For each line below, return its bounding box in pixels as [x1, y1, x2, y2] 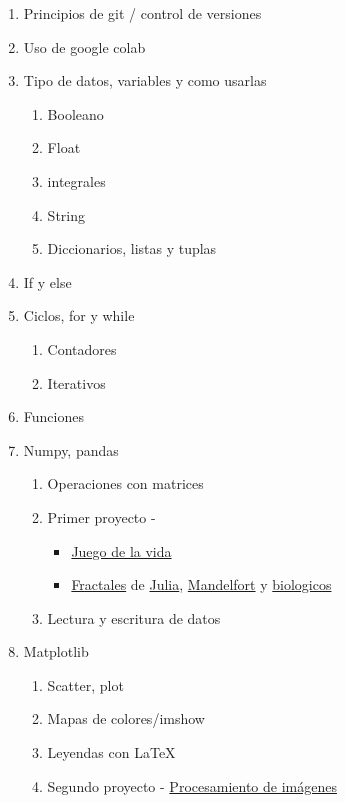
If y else [23, 271, 72, 292]
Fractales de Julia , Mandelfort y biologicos [71, 574, 332, 595]
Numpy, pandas [23, 439, 119, 460]
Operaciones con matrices [47, 473, 204, 494]
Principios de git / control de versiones [23, 3, 262, 23]
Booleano [47, 103, 104, 124]
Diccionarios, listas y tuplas [47, 238, 217, 259]
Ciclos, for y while [23, 305, 135, 326]
